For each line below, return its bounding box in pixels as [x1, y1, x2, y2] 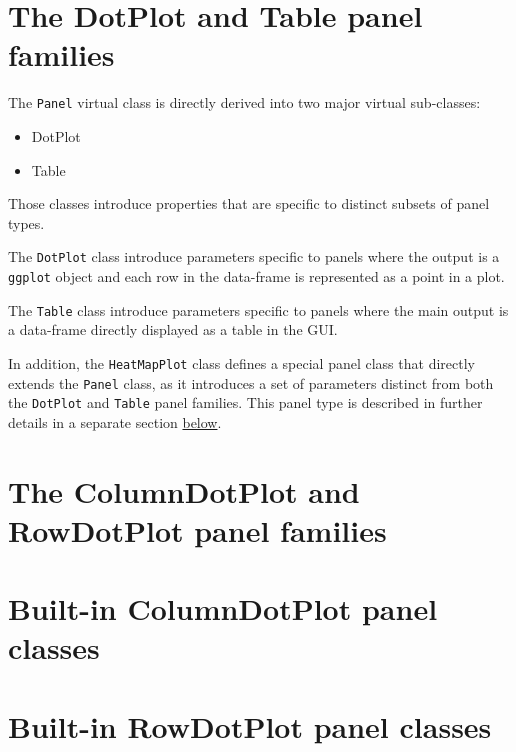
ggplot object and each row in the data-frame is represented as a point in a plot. [8, 266, 505, 286]
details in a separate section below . [8, 411, 222, 432]
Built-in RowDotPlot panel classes [8, 705, 492, 746]
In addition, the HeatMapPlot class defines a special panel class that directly [8, 352, 475, 373]
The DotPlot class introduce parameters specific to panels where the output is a [8, 246, 500, 267]
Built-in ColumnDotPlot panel [8, 588, 438, 629]
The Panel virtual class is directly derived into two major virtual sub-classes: [8, 92, 481, 113]
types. [8, 212, 45, 233]
